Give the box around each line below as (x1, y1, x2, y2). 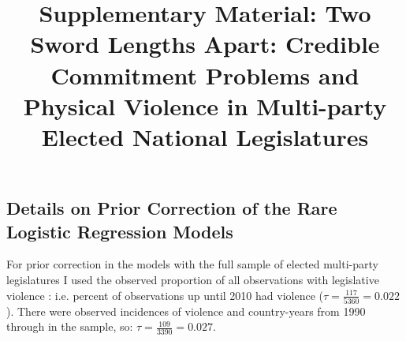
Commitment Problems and (50, 58, 359, 91)
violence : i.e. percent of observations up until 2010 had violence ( (6, 287, 323, 303)
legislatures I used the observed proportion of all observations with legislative (6, 271, 379, 287)
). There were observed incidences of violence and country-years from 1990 (6, 302, 366, 319)
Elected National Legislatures (41, 120, 369, 152)
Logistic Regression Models (6, 219, 233, 243)
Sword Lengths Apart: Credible (30, 28, 380, 60)
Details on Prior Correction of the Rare (6, 196, 337, 220)
